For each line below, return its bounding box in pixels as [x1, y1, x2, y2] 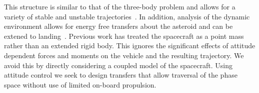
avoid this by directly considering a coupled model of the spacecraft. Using [4, 60, 232, 70]
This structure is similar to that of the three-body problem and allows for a [4, 1, 235, 11]
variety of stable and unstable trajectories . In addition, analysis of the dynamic [4, 11, 250, 21]
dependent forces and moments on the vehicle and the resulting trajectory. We [4, 50, 244, 60]
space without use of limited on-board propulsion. [4, 79, 156, 90]
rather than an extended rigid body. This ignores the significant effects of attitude [4, 40, 255, 51]
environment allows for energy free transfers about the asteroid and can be [4, 21, 233, 31]
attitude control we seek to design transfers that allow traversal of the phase [4, 70, 237, 80]
